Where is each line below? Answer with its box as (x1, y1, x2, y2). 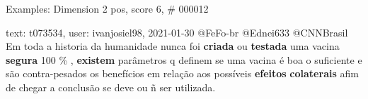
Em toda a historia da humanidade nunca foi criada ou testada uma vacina (6, 39, 340, 53)
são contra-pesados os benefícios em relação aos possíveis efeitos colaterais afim (6, 66, 359, 81)
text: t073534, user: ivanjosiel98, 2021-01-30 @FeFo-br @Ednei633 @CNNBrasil (6, 25, 348, 39)
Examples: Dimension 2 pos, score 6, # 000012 (6, 1, 209, 15)
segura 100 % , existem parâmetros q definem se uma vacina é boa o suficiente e (6, 52, 362, 67)
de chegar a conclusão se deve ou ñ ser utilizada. (6, 79, 216, 94)
